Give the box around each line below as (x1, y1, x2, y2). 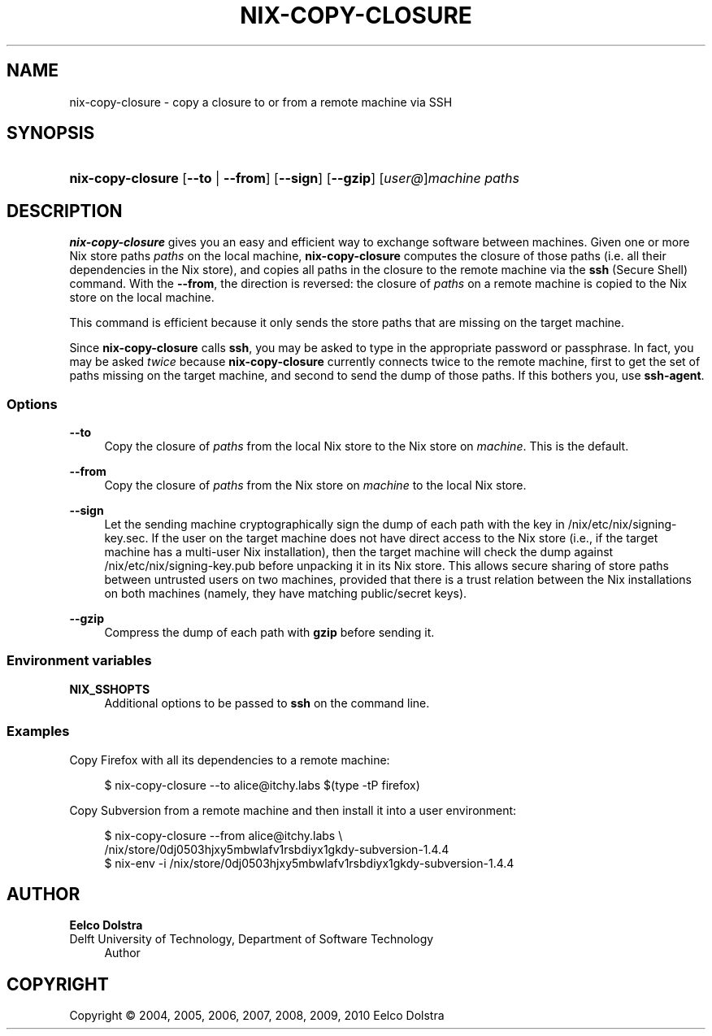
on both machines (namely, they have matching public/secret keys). (104, 586, 467, 601)
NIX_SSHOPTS (69, 681, 150, 696)
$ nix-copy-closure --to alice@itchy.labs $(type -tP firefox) (104, 777, 420, 792)
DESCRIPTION (7, 200, 123, 221)
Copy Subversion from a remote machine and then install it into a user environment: (69, 803, 517, 817)
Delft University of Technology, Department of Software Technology (69, 932, 434, 947)
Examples (7, 723, 70, 740)
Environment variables (7, 652, 152, 669)
